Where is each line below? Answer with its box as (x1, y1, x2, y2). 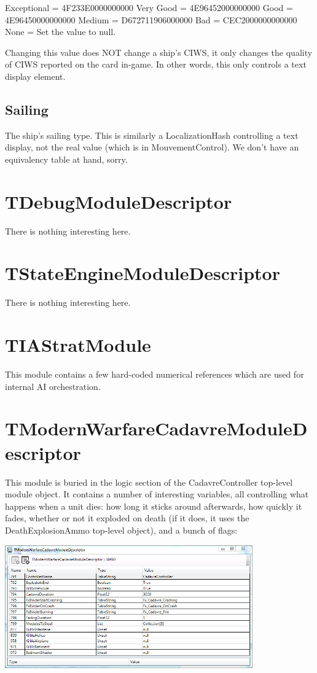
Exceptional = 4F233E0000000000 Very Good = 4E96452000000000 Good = (5, 1, 293, 14)
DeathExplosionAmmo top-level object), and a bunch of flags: (5, 523, 238, 536)
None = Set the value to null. (5, 25, 116, 38)
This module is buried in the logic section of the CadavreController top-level (5, 475, 293, 488)
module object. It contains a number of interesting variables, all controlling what (5, 488, 309, 500)
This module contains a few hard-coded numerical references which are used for (5, 368, 304, 381)
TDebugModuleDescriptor (5, 189, 232, 214)
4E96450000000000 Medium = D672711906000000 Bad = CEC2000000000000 (5, 13, 297, 26)
